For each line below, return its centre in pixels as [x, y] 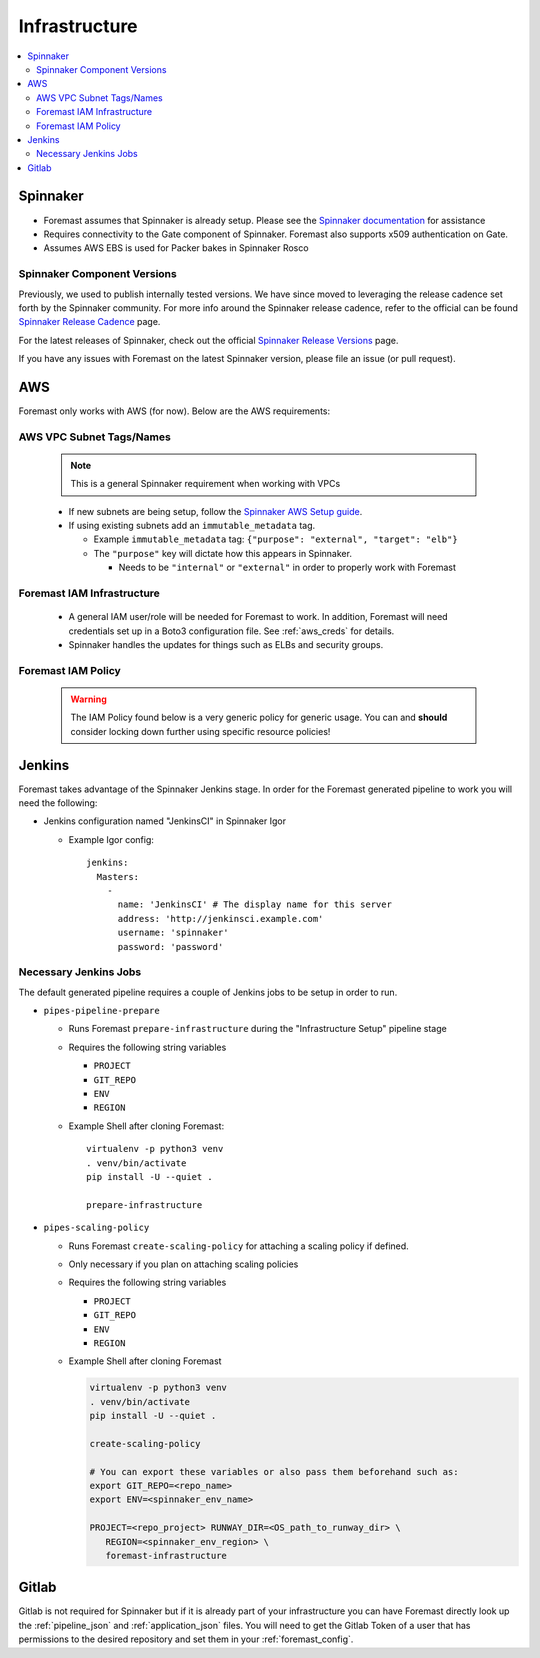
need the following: [58, 803]
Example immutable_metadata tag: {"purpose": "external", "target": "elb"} [276, 539]
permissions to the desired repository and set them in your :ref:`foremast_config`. [186, 1639]
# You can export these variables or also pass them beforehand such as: [274, 1471]
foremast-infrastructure [166, 1555]
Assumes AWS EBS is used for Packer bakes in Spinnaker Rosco [176, 248]
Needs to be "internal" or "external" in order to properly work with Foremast [287, 567]
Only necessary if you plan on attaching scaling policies [183, 1264]
